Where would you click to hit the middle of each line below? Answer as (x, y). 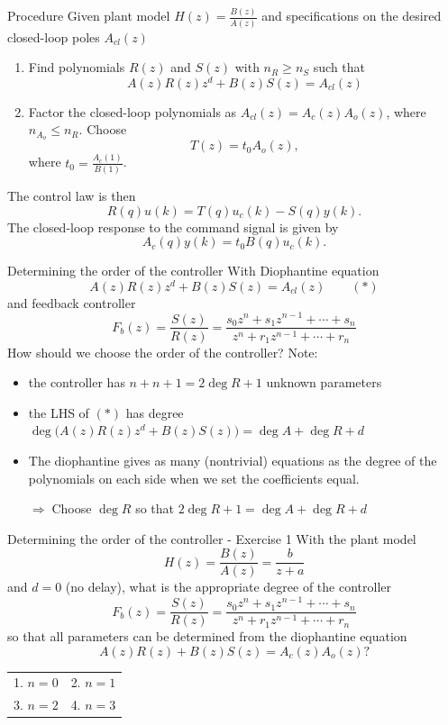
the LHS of (59, 412)
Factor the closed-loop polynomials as (133, 111)
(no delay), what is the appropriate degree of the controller (229, 587)
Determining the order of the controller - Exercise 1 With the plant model (212, 538)
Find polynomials (77, 67)
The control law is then (72, 195)
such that (339, 67)
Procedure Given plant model (89, 16)
